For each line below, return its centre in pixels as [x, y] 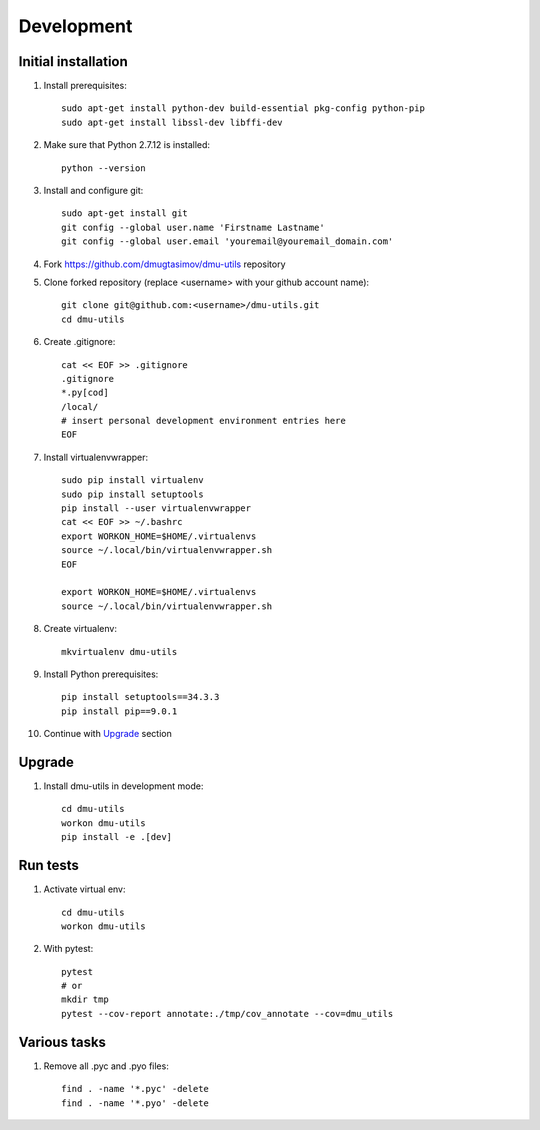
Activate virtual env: [84, 889]
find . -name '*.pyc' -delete [135, 1089]
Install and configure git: [93, 191]
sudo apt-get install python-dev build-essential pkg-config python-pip [243, 108]
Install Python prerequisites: [101, 674]
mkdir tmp [85, 999]
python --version [103, 168]
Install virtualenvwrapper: [96, 457]
